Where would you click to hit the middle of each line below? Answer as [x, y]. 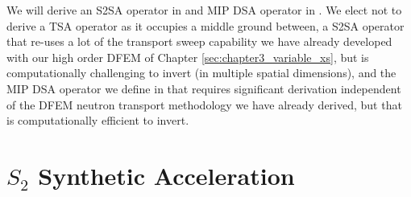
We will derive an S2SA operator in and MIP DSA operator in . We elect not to [204, 10]
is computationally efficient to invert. [98, 120]
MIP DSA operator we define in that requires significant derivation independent [204, 88]
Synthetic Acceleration [166, 175]
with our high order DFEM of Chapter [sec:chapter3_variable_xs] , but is [188, 57]
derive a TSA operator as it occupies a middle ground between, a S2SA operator [205, 25]
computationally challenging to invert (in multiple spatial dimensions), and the [201, 73]
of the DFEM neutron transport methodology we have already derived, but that [204, 104]
